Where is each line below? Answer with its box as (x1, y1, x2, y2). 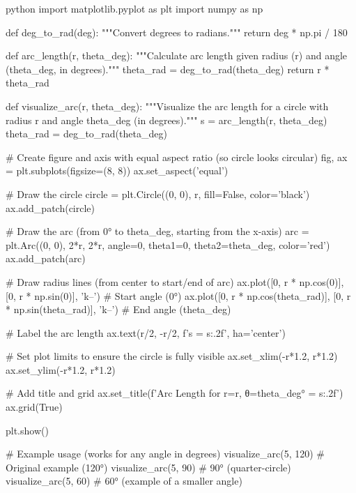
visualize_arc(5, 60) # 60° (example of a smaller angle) (6, 473, 242, 488)
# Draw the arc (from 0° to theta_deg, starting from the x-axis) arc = (6, 224, 309, 238)
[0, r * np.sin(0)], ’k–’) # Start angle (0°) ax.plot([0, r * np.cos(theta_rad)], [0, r (6, 288, 351, 303)
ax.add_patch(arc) (6, 251, 86, 266)
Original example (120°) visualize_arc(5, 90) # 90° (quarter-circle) (6, 460, 291, 474)
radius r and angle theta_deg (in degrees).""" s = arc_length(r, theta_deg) (6, 112, 327, 127)
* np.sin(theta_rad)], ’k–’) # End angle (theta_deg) (6, 302, 231, 317)
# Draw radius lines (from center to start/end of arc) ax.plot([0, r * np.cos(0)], (6, 274, 344, 289)
